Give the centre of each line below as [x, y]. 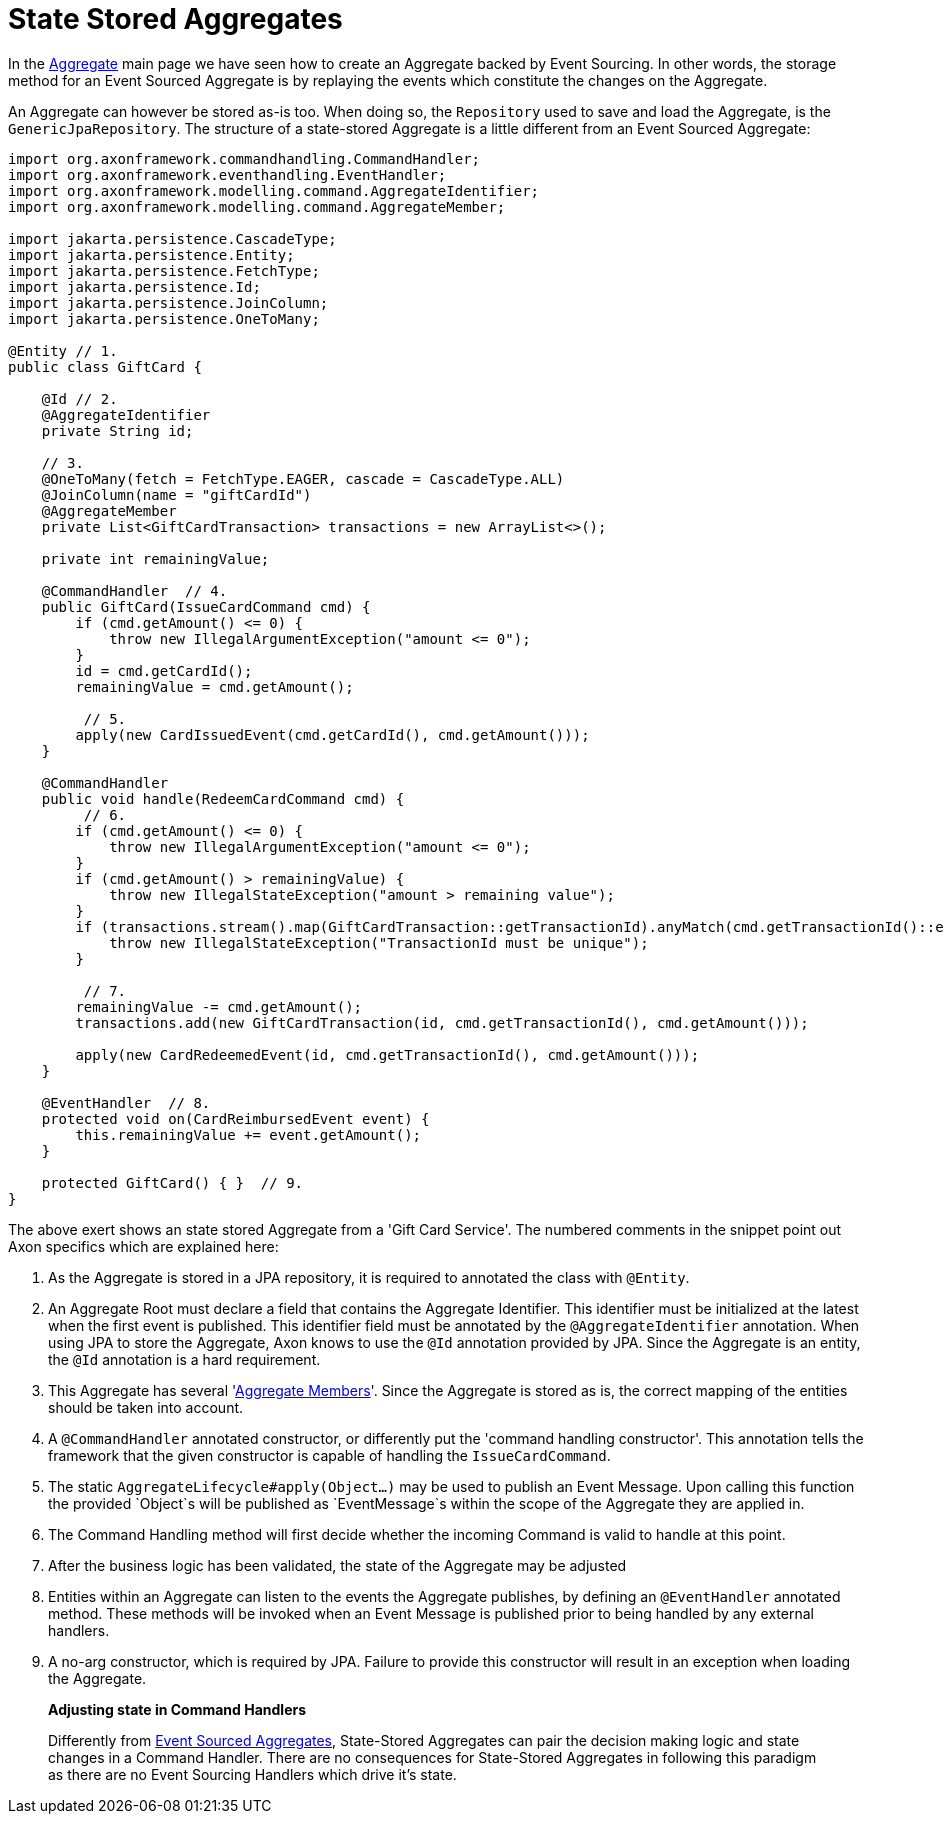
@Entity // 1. [63, 350]
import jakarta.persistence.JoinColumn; [168, 302]
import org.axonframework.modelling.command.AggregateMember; [257, 206]
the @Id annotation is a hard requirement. [184, 1359]
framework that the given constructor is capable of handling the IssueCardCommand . [329, 1455]
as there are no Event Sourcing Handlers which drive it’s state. [252, 1774]
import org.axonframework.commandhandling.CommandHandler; [244, 158]
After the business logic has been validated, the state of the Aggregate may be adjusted [337, 1565]
